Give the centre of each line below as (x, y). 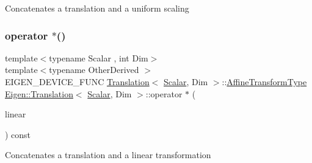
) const (18, 134)
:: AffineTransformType (264, 81)
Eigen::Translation (39, 93)
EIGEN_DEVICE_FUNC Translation (77, 81)
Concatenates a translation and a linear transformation (108, 155)
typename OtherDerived (94, 70)
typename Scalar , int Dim (99, 57)
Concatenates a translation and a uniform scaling (97, 8)
